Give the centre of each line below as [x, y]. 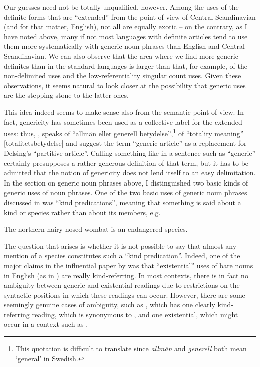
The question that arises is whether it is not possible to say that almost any [120, 245]
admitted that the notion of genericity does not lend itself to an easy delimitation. [130, 173]
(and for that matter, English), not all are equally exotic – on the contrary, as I [126, 26]
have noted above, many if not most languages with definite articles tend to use [126, 36]
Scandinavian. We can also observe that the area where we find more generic [121, 55]
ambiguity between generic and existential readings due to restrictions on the [122, 285]
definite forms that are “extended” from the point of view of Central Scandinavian [130, 16]
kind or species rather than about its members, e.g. [82, 212]
